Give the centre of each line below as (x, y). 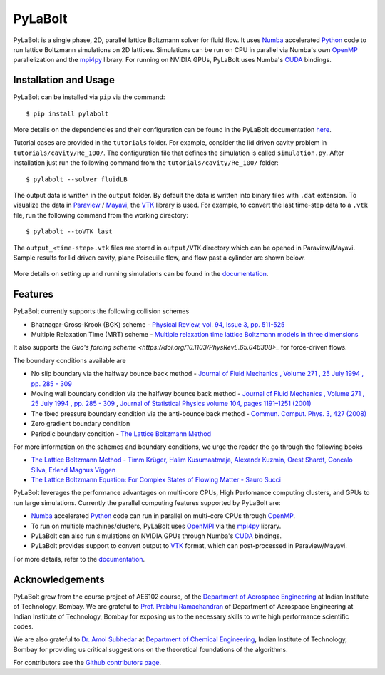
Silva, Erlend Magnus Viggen (73, 470)
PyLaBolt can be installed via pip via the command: (89, 97)
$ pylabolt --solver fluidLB (77, 179)
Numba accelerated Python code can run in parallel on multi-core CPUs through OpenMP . (163, 516)
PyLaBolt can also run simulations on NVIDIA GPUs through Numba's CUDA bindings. (156, 536)
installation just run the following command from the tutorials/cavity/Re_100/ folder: (146, 163)
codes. (23, 626)
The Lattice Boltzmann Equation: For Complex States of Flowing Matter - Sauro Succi (156, 480)
